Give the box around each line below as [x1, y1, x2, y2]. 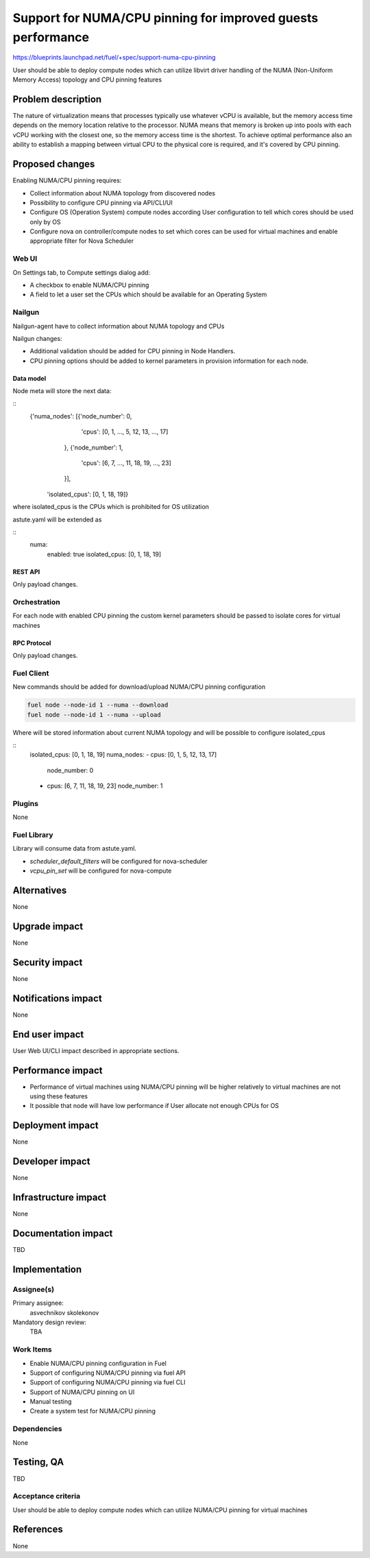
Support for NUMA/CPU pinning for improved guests [12, 10, 319, 25]
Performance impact [12, 1064, 103, 1076]
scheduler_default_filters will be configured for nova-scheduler [29, 857, 208, 865]
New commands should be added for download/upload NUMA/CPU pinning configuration [12, 683, 266, 691]
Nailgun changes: [12, 334, 62, 342]
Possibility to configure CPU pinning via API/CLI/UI [29, 198, 173, 206]
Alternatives [12, 885, 67, 897]
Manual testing [29, 1397, 72, 1406]
